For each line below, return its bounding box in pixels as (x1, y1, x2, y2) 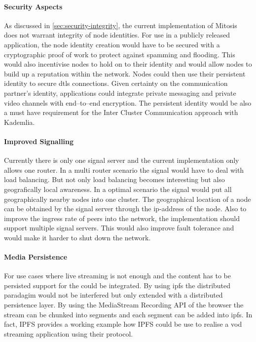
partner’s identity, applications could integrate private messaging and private (4, 87, 236, 98)
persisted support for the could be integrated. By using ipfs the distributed (4, 280, 231, 290)
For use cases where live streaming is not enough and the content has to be (4, 270, 231, 281)
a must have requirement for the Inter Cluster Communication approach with (4, 107, 238, 117)
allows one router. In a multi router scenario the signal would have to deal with (4, 164, 244, 175)
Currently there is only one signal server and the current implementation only (4, 155, 239, 165)
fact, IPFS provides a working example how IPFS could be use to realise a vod (4, 319, 242, 329)
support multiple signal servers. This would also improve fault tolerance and (4, 223, 234, 233)
